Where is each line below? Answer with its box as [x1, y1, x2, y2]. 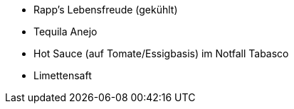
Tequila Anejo [33, 25, 98, 38]
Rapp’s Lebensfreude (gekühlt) [33, 4, 178, 16]
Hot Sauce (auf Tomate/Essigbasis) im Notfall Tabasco [33, 47, 289, 59]
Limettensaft [33, 69, 92, 81]
